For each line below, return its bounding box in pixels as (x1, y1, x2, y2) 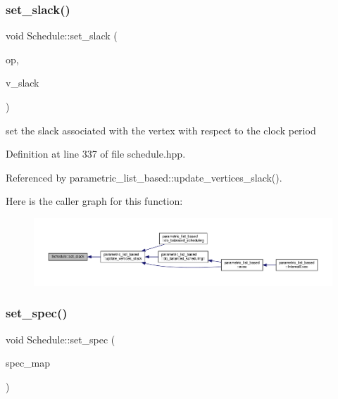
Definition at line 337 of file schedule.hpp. (6, 146, 186, 161)
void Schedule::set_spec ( (6, 331, 115, 346)
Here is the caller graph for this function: (6, 194, 183, 208)
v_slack (6, 75, 39, 90)
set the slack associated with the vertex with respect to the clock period (6, 122, 316, 137)
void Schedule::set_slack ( (6, 28, 118, 43)
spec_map (6, 355, 51, 370)
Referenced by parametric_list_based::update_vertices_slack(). (6, 170, 282, 184)
